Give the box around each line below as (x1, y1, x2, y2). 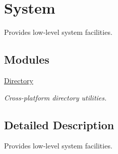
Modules (4, 52, 49, 67)
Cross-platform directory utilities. (4, 92, 107, 102)
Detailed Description (4, 117, 114, 132)
